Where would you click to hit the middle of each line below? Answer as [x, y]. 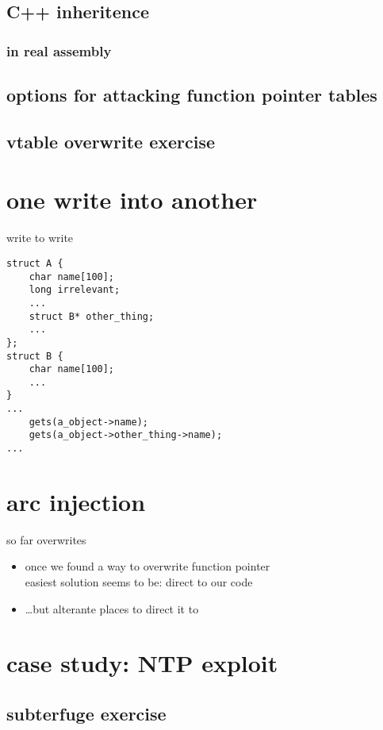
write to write [40, 238]
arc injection [76, 501]
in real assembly [59, 50]
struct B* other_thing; [92, 316]
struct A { [35, 263]
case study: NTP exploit [142, 663]
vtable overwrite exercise [111, 141]
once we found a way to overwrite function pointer [147, 566]
